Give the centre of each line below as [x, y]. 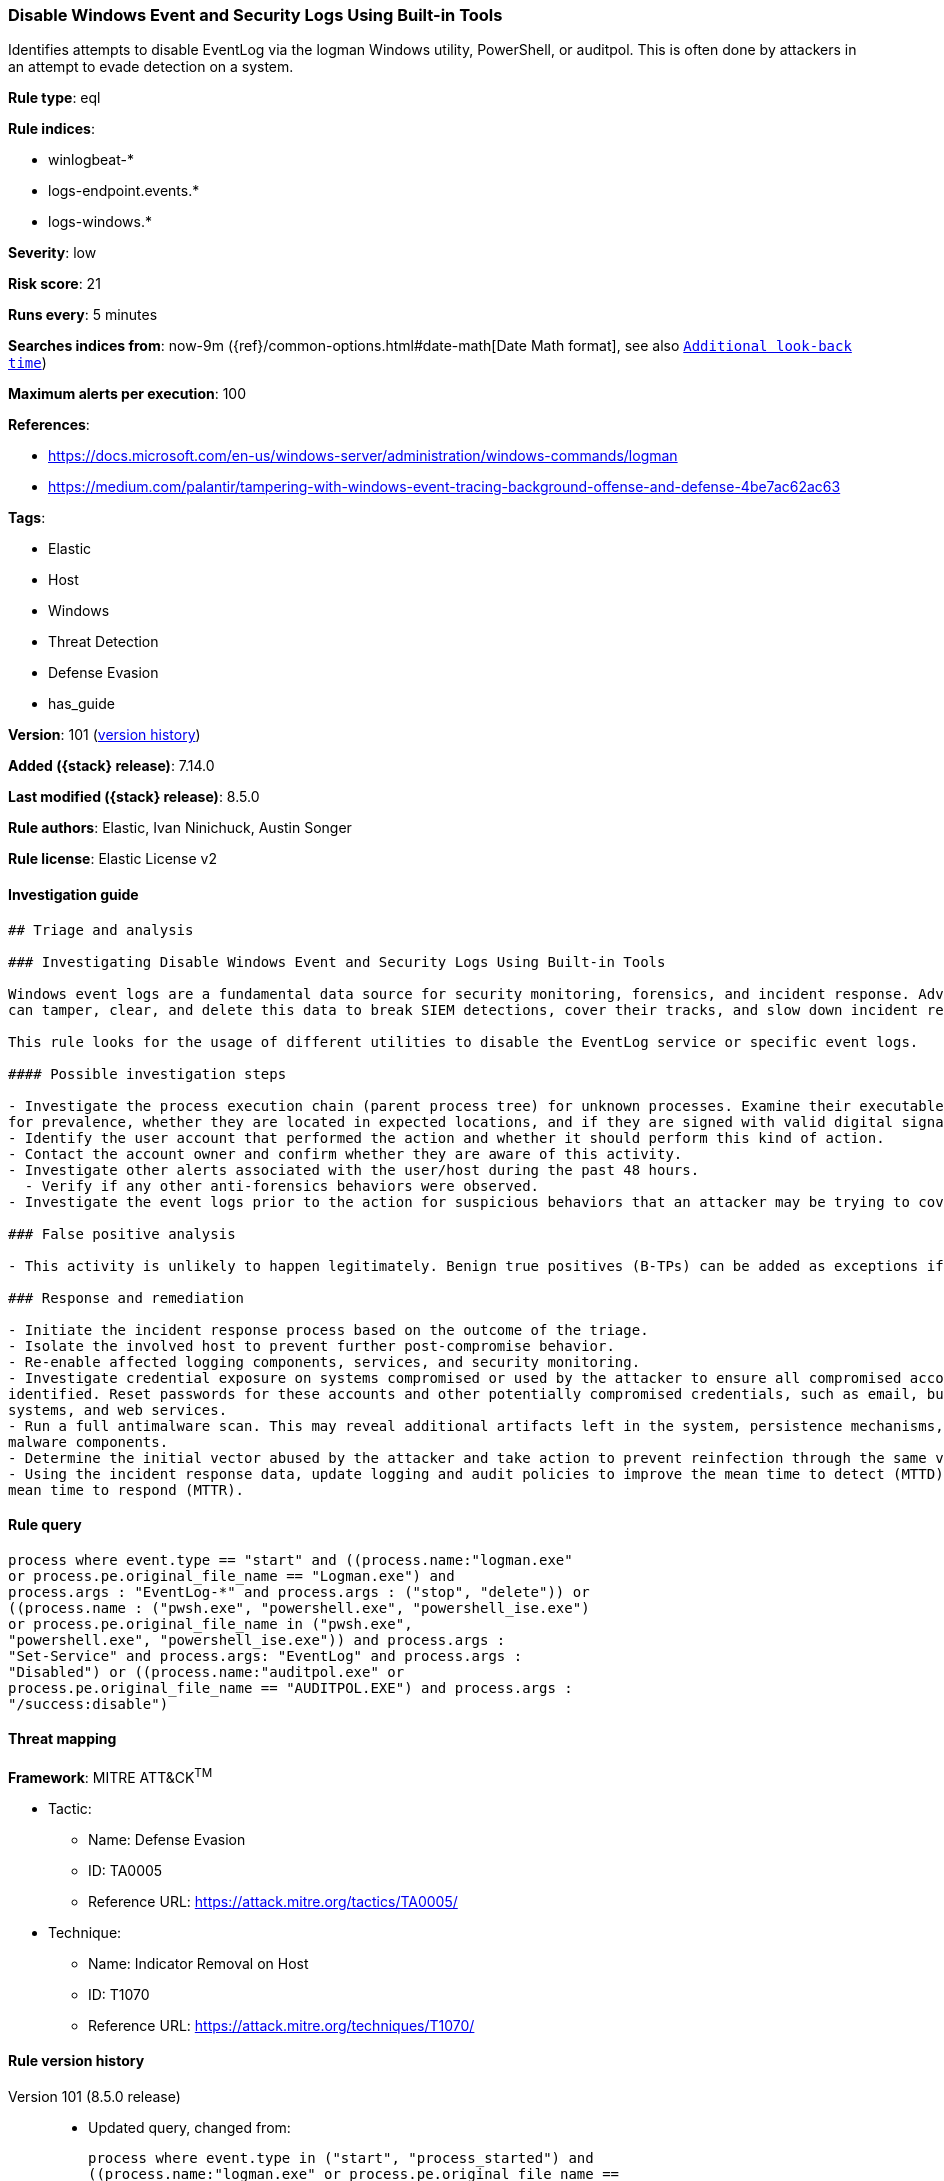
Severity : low [52, 253]
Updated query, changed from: [189, 2127]
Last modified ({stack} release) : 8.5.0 [134, 797]
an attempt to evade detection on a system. [151, 67]
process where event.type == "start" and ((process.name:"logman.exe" [290, 1559]
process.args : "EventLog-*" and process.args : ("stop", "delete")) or [299, 1591]
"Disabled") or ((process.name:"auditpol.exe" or [206, 1671]
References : [49, 425]
